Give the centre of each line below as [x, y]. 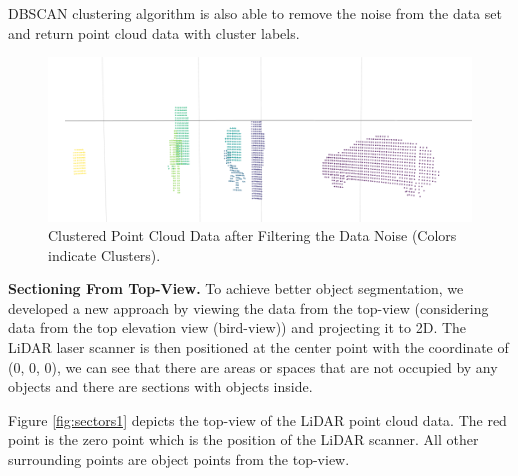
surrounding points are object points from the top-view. [179, 459]
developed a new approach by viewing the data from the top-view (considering [248, 307]
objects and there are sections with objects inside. [160, 386]
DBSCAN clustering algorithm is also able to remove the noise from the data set [255, 13]
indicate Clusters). [104, 254]
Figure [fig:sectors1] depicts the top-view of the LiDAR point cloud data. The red [257, 419]
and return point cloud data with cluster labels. [154, 32]
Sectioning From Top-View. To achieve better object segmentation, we [236, 288]
